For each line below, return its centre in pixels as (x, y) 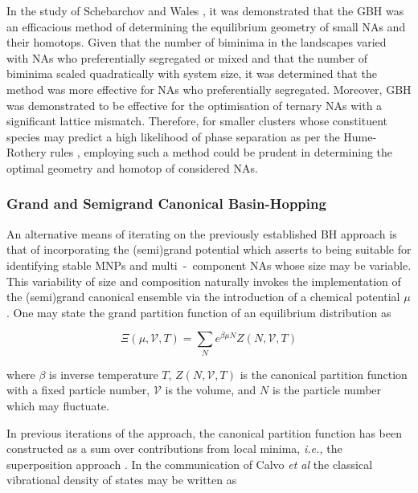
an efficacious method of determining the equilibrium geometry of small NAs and (206, 26)
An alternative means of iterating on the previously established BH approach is (202, 233)
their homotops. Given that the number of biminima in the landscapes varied (197, 42)
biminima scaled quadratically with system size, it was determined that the (192, 73)
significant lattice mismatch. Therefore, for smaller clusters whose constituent (197, 121)
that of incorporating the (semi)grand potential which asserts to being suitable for (209, 249)
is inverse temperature (104, 374)
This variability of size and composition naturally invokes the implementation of (204, 281)
